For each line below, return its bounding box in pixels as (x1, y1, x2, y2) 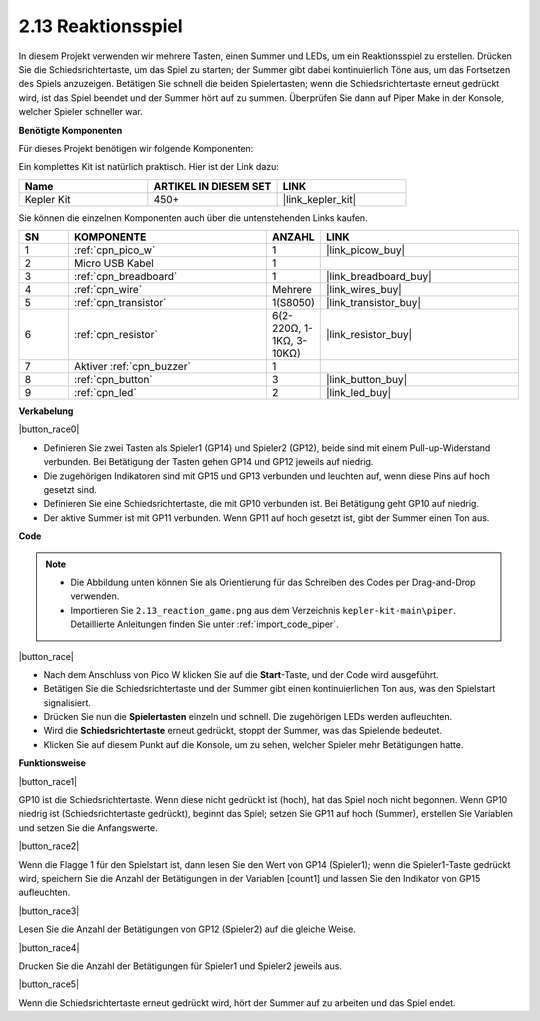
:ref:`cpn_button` (73, 373, 154, 387)
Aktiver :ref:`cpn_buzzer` (73, 360, 192, 374)
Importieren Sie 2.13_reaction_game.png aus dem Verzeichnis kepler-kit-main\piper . (70, 604, 457, 616)
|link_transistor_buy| (325, 296, 422, 310)
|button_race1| (18, 775, 78, 787)
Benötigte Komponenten (18, 124, 123, 136)
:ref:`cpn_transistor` (73, 296, 167, 310)
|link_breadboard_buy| (325, 270, 432, 284)
